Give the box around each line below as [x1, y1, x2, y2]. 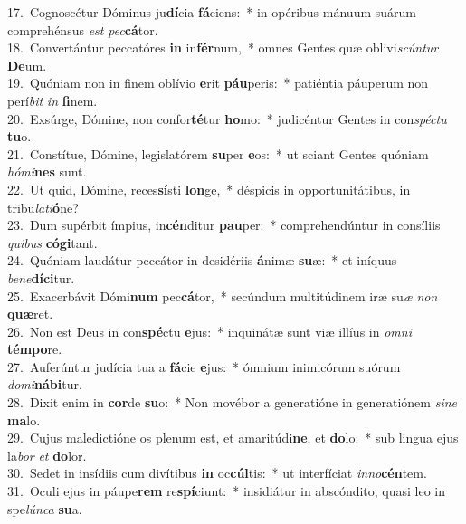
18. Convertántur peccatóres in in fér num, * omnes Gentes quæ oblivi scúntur [7, 38, 439, 57]
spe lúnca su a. [7, 499, 82, 518]
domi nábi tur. [7, 375, 82, 394]
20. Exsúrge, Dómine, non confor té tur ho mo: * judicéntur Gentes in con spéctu [7, 109, 447, 128]
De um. [7, 55, 47, 74]
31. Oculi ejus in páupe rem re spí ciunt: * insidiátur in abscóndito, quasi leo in [7, 481, 446, 500]
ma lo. [7, 410, 41, 429]
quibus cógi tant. [7, 233, 98, 252]
